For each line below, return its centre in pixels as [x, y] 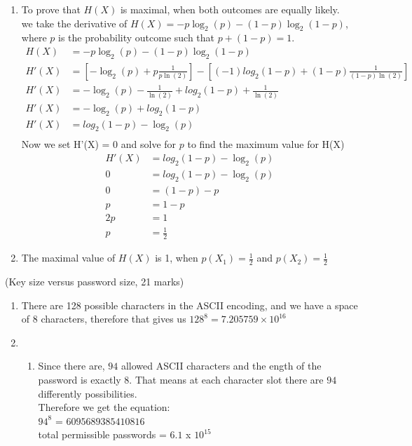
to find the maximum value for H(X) [266, 144]
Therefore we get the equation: [104, 407]
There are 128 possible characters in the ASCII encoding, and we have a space [190, 305]
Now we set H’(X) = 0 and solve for [99, 144]
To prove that [51, 9]
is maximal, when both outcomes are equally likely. [230, 9]
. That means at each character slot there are [226, 379]
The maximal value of [68, 258]
